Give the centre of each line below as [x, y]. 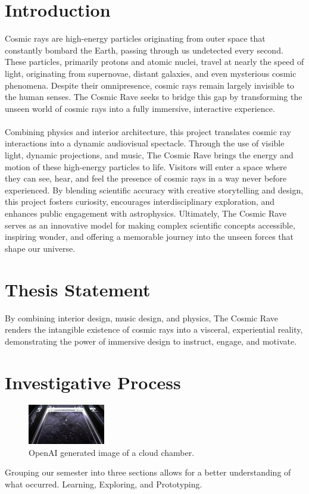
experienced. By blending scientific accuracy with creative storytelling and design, [154, 190]
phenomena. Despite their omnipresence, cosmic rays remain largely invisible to [150, 85]
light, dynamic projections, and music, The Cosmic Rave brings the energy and [149, 155]
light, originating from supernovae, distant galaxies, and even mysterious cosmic [151, 73]
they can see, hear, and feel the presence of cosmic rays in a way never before [146, 178]
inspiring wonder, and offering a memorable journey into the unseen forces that [149, 237]
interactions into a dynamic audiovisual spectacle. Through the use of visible [145, 143]
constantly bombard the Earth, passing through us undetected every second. [144, 50]
